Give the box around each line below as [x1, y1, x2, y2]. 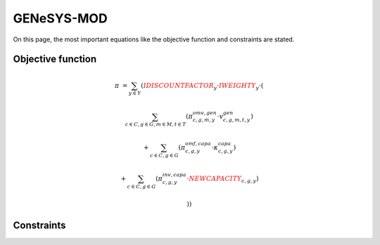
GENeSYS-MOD [13, 11, 108, 26]
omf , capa [185, 140, 211, 147]
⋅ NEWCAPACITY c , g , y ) [186, 174, 259, 184]
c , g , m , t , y [222, 117, 251, 124]
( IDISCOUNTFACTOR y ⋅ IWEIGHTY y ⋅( [141, 81, 264, 91]
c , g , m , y [192, 117, 215, 124]
